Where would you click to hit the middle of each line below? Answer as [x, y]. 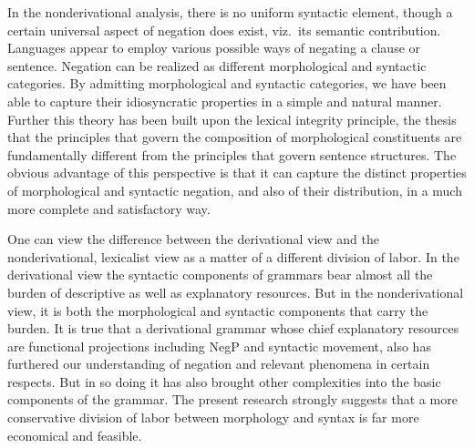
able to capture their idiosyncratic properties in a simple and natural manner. [225, 101]
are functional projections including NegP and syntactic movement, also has [219, 346]
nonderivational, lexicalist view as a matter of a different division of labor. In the [233, 256]
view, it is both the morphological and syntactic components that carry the [218, 310]
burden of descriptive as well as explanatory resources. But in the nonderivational [236, 292]
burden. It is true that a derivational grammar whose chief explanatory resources [233, 328]
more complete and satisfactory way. [109, 208]
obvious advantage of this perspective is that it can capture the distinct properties [237, 173]
